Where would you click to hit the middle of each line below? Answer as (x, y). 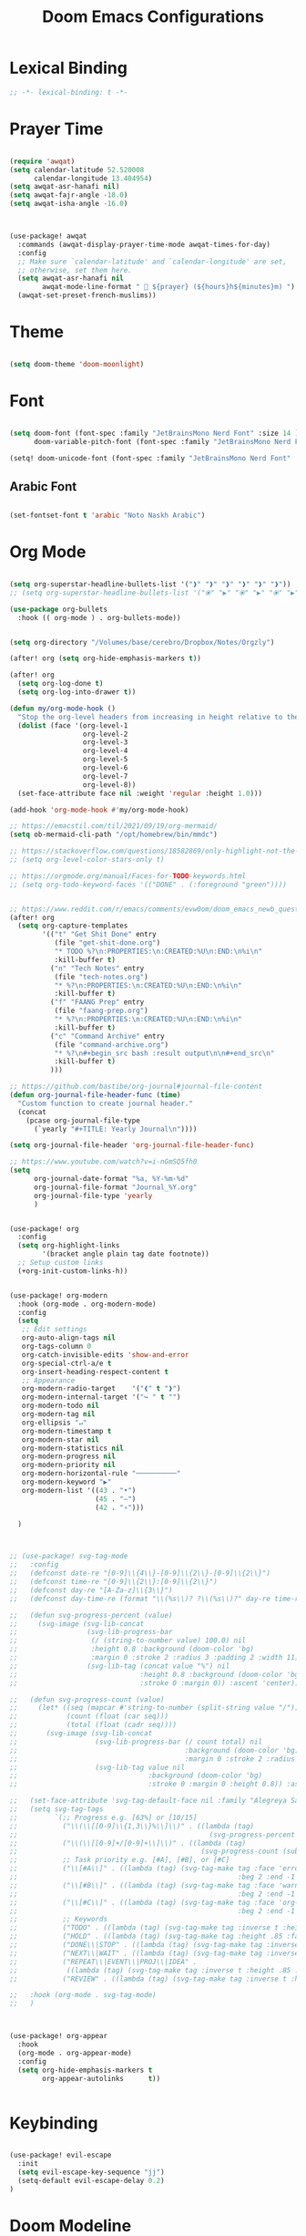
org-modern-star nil (61, 1439)
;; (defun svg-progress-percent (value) (91, 1615)
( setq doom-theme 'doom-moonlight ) (77, 364)
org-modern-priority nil (69, 1465)
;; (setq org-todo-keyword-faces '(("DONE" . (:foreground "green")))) (148, 885)
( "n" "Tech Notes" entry (97, 968)
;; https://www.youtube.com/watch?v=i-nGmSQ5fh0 (103, 1162)
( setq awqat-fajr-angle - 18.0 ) (69, 195)
